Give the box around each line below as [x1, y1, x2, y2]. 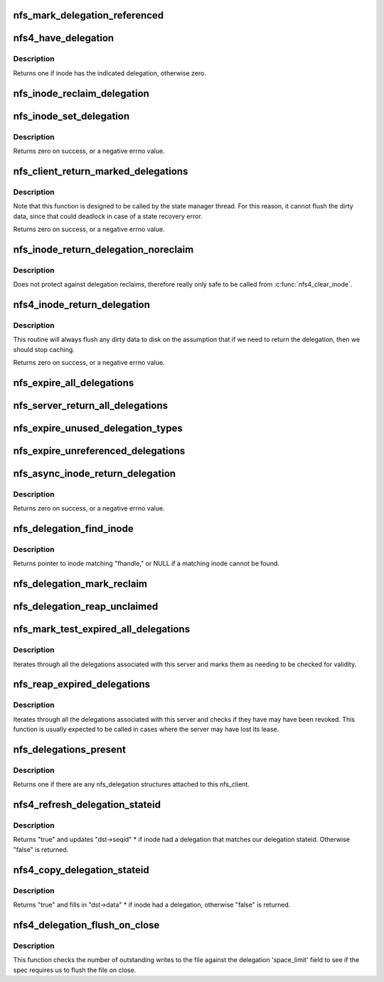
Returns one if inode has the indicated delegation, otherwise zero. [13, 68, 206, 78]
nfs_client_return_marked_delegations [13, 165, 188, 177]
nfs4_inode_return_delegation [13, 299, 151, 311]
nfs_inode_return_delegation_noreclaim [13, 243, 194, 255]
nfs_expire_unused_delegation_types [13, 422, 183, 434]
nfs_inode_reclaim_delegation [13, 87, 149, 100]
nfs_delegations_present [13, 743, 126, 755]
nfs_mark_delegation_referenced [13, 9, 164, 21]
